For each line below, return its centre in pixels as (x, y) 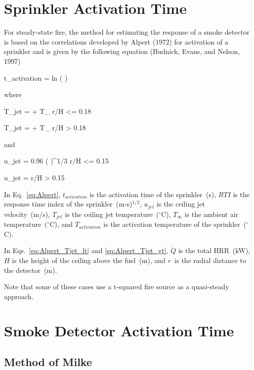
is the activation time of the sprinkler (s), (153, 194)
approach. (19, 296)
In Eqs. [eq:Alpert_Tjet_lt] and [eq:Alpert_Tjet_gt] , (86, 250)
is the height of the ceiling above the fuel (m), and (89, 260)
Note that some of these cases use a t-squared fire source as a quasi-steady (117, 287)
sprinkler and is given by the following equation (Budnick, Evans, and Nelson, (122, 51)
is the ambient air (212, 214)
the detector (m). (31, 270)
